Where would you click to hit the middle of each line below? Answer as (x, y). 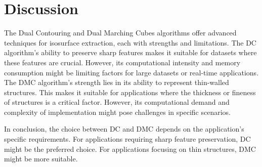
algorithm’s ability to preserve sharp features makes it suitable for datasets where (130, 52)
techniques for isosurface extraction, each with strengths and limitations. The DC (130, 42)
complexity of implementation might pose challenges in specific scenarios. (117, 112)
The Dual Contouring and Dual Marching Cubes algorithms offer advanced (120, 33)
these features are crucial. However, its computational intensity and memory (122, 62)
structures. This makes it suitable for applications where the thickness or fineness (130, 92)
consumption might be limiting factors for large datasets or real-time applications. (132, 72)
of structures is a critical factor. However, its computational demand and (117, 102)
